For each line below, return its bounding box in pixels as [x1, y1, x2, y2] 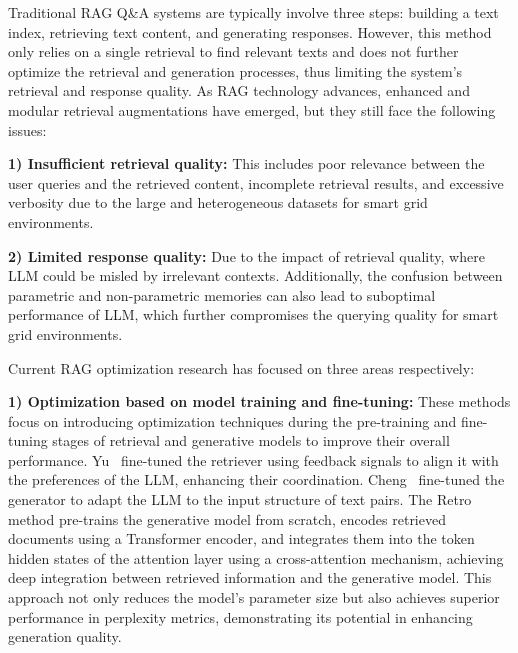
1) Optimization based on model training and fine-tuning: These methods [8, 391, 511, 412]
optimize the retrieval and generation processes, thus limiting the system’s [8, 60, 463, 81]
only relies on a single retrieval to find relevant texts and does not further [8, 41, 459, 62]
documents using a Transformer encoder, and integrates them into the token [8, 528, 475, 549]
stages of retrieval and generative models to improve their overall [52, 430, 450, 451]
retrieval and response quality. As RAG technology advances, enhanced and [8, 80, 470, 101]
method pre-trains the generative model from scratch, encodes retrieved [8, 508, 446, 529]
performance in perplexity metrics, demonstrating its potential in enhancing [8, 606, 473, 627]
